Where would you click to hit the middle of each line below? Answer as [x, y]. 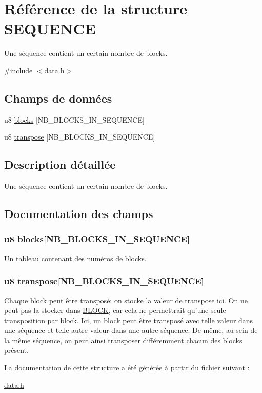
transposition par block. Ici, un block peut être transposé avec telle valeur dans [129, 320]
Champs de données [58, 98]
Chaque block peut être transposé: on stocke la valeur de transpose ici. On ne [126, 300]
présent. [16, 350]
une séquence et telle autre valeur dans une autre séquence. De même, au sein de [131, 330]
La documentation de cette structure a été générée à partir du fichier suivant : [127, 368]
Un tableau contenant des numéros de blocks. [75, 258]
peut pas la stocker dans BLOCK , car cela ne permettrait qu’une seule [115, 310]
